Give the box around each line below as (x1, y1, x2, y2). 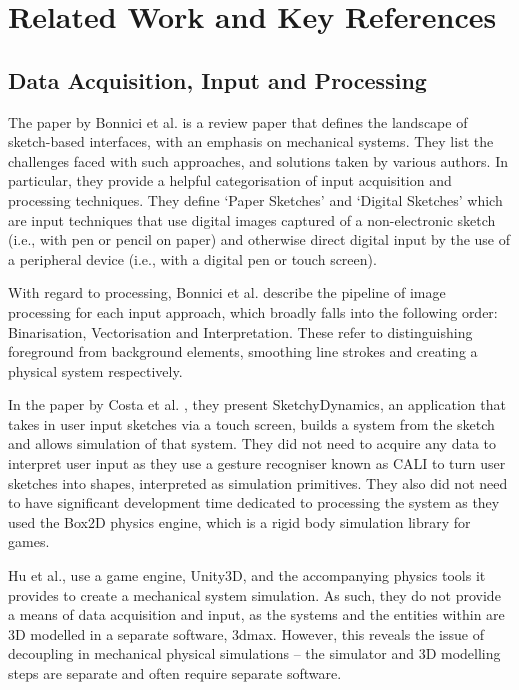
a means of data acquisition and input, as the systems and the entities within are (8, 604, 505, 625)
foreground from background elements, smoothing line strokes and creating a (8, 341, 478, 362)
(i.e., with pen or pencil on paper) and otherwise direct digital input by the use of (8, 229, 511, 250)
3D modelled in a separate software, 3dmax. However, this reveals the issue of (8, 623, 484, 644)
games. (8, 531, 50, 552)
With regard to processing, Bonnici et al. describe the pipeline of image (8, 282, 446, 303)
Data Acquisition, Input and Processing (8, 64, 427, 95)
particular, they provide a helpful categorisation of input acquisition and (8, 170, 452, 191)
